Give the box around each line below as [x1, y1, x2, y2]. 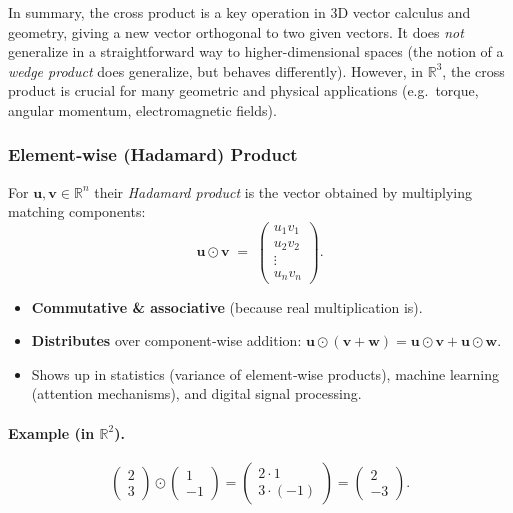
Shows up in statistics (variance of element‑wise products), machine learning [31, 363, 500, 384]
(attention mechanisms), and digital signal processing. [31, 383, 362, 404]
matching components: [8, 201, 146, 222]
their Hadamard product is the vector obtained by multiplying [94, 181, 473, 202]
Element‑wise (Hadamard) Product [8, 142, 298, 167]
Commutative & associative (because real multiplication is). [31, 296, 423, 317]
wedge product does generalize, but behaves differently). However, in [8, 60, 424, 81]
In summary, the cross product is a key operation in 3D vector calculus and [8, 2, 471, 22]
